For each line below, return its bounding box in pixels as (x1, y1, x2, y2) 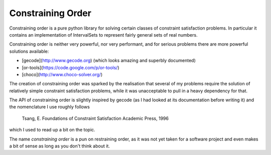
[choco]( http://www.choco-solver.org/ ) (22, 71, 103, 77)
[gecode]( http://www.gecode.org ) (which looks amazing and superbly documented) (22, 58, 196, 64)
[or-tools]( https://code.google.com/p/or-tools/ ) (22, 64, 120, 70)
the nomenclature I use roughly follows (9, 104, 90, 110)
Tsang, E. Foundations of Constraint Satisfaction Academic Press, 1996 (22, 115, 169, 121)
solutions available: (9, 48, 49, 54)
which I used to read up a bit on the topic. (9, 127, 95, 133)
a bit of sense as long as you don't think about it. (9, 143, 110, 149)
